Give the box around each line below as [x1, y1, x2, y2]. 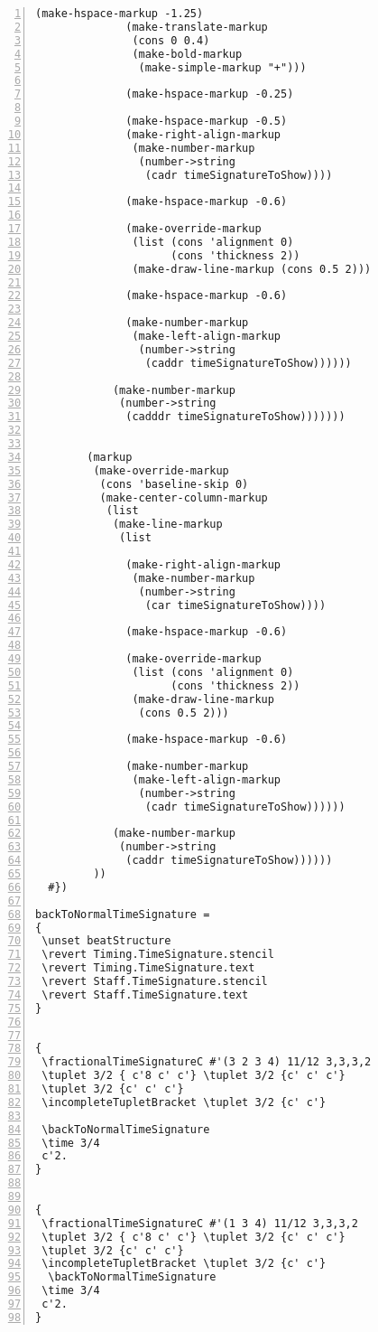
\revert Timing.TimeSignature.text [41, 961, 255, 975]
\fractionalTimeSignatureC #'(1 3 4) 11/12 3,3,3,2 [41, 1216, 358, 1230]
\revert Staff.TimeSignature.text [41, 988, 249, 1001]
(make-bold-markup [132, 47, 243, 61]
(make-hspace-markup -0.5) [125, 115, 288, 127]
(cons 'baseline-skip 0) [99, 477, 249, 491]
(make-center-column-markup [99, 491, 268, 504]
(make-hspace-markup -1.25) [35, 7, 204, 20]
